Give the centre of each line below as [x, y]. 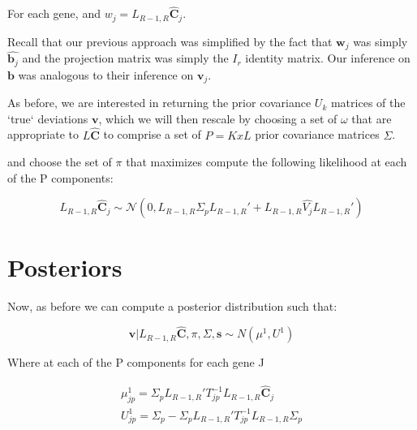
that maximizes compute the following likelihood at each [267, 162]
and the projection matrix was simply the [125, 58]
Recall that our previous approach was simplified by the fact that [170, 41]
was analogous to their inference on [106, 74]
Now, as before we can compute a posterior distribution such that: [172, 305]
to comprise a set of [152, 134]
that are [372, 118]
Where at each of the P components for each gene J [136, 362]
